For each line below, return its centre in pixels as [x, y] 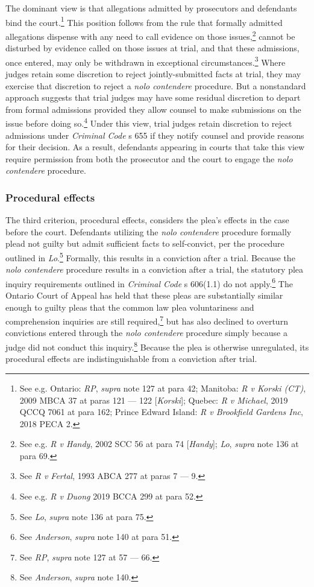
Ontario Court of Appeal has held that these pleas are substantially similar [144, 295]
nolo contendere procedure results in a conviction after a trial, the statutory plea [155, 269]
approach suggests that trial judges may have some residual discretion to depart [153, 97]
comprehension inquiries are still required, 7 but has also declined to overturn [147, 320]
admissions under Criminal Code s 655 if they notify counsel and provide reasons [155, 135]
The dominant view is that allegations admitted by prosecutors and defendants [151, 8]
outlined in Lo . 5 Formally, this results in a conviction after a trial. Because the [150, 256]
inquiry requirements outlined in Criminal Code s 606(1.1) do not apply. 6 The [149, 282]
